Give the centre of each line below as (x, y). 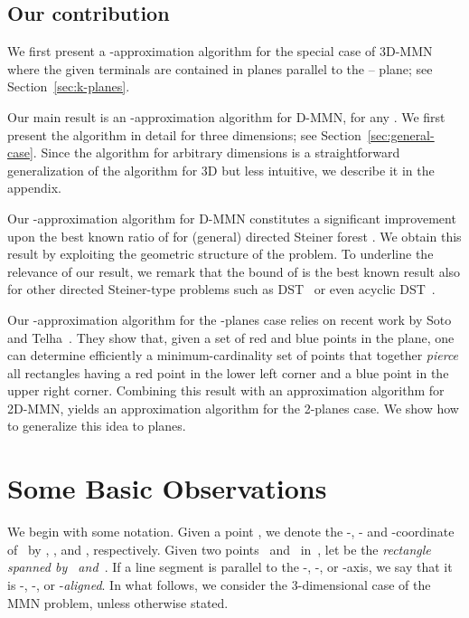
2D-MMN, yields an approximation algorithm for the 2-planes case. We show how (233, 408)
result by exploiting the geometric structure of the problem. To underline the (220, 254)
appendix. (34, 188)
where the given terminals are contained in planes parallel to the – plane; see (220, 68)
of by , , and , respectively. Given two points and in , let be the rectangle (219, 549)
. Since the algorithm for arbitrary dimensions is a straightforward (216, 152)
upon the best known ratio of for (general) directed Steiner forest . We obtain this (234, 236)
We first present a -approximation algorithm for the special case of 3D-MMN (220, 51)
